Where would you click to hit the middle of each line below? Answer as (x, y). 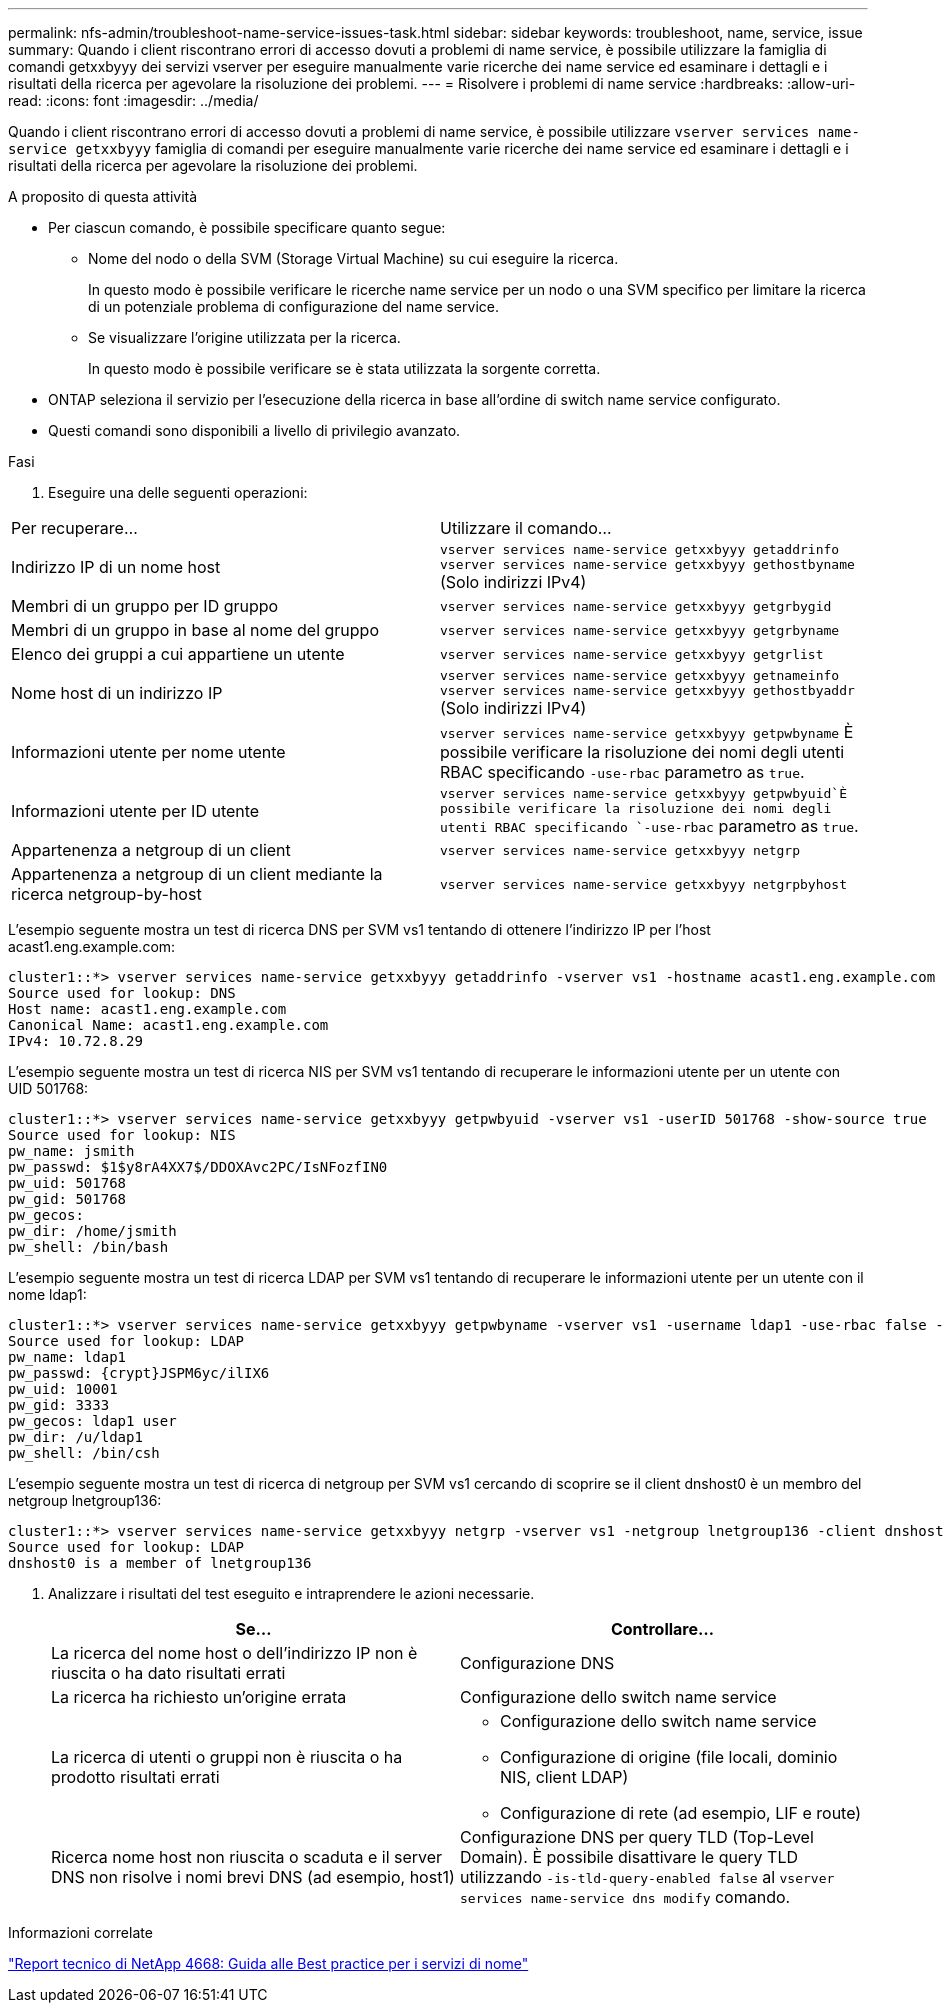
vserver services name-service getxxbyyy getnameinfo (640, 675)
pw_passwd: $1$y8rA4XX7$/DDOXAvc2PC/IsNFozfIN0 (198, 1167)
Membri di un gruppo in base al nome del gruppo (195, 630)
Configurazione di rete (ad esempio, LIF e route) (681, 1813)
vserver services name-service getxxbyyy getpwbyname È (647, 732)
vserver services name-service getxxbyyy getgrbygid (636, 606)
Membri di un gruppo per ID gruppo (145, 606)
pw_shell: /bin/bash (88, 1247)
